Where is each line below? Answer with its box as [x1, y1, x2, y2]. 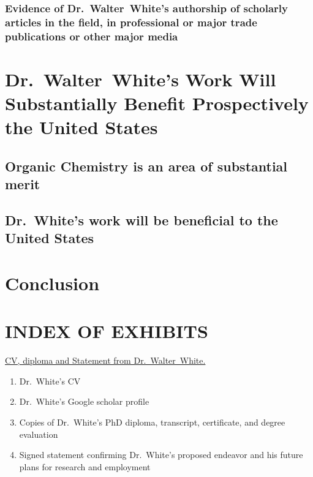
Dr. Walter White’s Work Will [5, 66, 276, 91]
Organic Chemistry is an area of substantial [5, 156, 288, 175]
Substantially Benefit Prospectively [5, 91, 309, 116]
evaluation [19, 427, 58, 440]
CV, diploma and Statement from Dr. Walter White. [5, 354, 206, 367]
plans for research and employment [19, 460, 151, 473]
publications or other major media [5, 28, 178, 43]
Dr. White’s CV [19, 374, 81, 387]
